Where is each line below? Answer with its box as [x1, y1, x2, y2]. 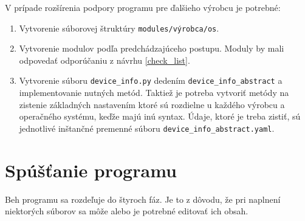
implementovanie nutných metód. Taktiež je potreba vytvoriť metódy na [19, 86, 289, 99]
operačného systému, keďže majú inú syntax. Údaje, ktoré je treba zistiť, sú [19, 110, 301, 123]
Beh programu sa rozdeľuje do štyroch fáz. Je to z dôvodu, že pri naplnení [5, 192, 281, 205]
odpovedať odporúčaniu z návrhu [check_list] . [19, 53, 190, 66]
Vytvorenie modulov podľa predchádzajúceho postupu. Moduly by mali [19, 42, 284, 55]
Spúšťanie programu [5, 157, 177, 182]
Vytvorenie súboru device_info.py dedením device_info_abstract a [19, 74, 283, 87]
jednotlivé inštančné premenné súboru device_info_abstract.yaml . [19, 121, 275, 134]
